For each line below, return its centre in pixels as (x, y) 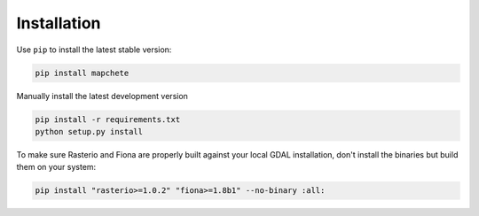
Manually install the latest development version (102, 96)
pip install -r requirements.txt (108, 119)
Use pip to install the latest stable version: (94, 50)
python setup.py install (89, 131)
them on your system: (56, 167)
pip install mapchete (82, 73)
